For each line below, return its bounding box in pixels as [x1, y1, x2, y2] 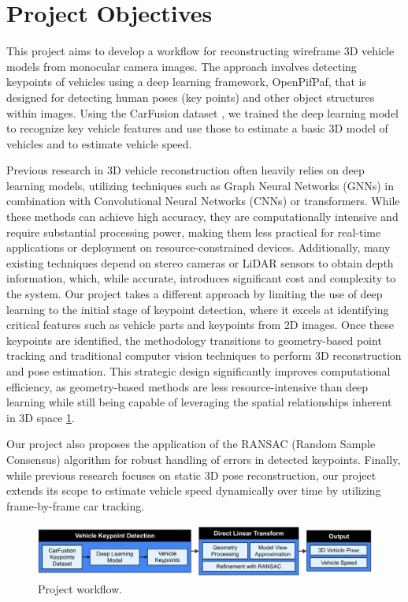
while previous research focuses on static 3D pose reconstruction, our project [6, 466, 376, 483]
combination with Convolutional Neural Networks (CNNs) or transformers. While [6, 193, 400, 209]
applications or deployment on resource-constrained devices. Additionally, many [6, 239, 391, 256]
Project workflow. [38, 580, 123, 596]
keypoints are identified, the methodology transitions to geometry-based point [6, 331, 382, 348]
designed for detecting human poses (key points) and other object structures [6, 88, 375, 105]
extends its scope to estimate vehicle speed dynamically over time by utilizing [6, 482, 381, 499]
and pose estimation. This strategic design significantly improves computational [6, 363, 391, 379]
